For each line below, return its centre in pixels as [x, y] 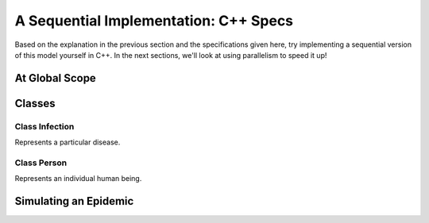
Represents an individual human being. [78, 179]
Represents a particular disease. [68, 142]
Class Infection [44, 126]
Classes [35, 103]
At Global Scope [56, 78]
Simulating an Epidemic [74, 201]
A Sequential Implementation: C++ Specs [154, 21]
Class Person [41, 163]
